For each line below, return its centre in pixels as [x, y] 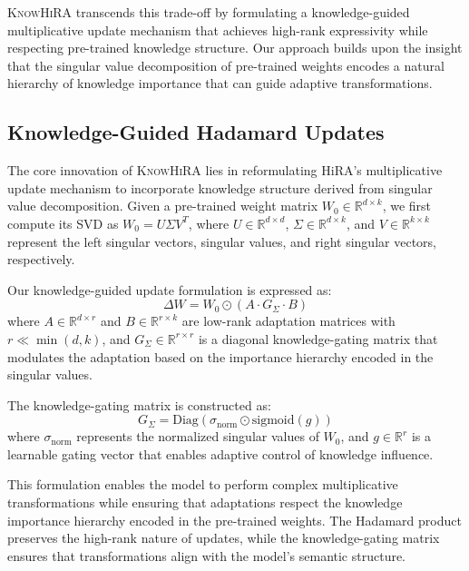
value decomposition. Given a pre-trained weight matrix [163, 206]
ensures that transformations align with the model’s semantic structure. [207, 555]
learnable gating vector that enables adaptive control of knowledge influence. [220, 453]
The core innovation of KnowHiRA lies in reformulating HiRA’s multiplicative [225, 170]
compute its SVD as [63, 223]
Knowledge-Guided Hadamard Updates [196, 132]
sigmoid [273, 421]
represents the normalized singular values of [198, 436]
